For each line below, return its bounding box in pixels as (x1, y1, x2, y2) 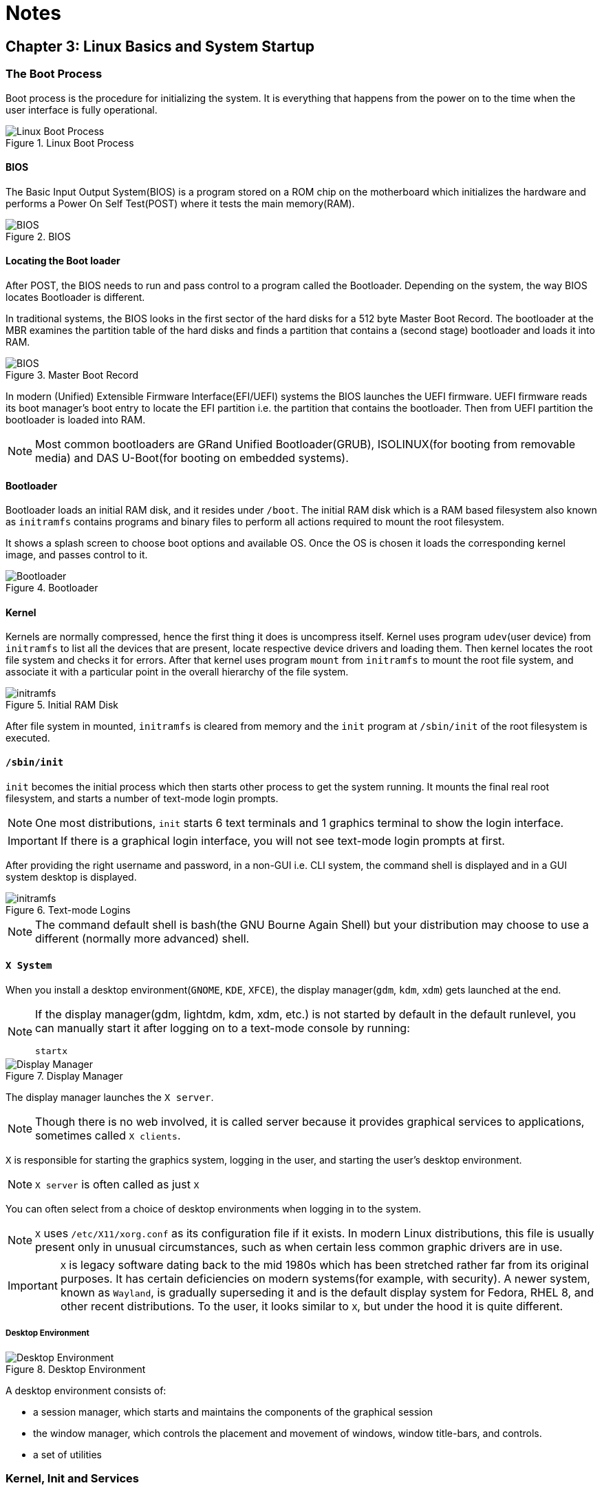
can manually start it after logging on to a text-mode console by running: (35, 1020, 410, 1035)
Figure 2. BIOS (6, 230, 71, 242)
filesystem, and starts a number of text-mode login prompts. (6, 792, 279, 804)
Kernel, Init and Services (6, 1471, 139, 1486)
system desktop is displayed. (6, 870, 137, 883)
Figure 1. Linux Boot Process (6, 136, 134, 149)
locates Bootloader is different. (6, 291, 145, 303)
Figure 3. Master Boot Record (6, 368, 139, 381)
